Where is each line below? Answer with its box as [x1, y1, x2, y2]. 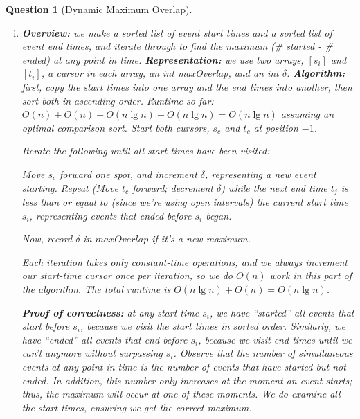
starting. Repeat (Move [21, 180, 119, 195]
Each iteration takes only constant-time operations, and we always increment [21, 254, 348, 269]
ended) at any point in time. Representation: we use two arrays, [21, 52, 304, 66]
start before [21, 319, 70, 333]
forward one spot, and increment [60, 166, 197, 181]
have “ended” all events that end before [21, 332, 188, 346]
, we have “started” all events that [209, 305, 354, 319]
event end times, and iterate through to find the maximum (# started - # [21, 39, 333, 53]
